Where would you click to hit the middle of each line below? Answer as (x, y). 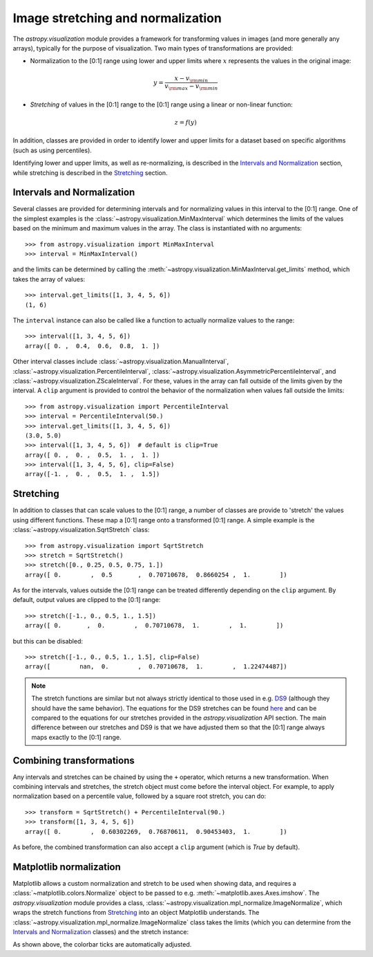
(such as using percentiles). (52, 150)
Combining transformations (74, 760)
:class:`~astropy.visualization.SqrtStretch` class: (81, 530)
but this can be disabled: (48, 641)
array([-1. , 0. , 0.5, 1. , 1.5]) (93, 474)
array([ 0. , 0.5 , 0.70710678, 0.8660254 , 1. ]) (156, 575)
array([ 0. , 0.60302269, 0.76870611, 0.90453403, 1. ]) (156, 831)
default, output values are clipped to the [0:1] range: (87, 600)
